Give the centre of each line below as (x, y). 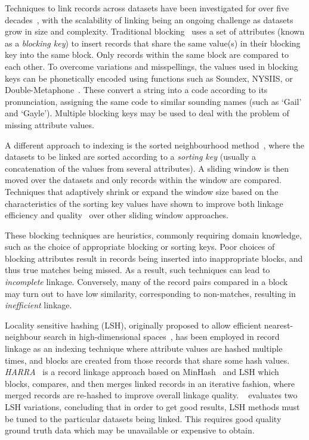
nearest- (279, 325)
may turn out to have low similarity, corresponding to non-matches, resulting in (150, 293)
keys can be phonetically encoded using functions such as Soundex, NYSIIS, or (149, 78)
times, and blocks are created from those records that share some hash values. (147, 360)
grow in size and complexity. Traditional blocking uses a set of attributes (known (155, 31)
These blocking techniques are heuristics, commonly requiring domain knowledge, (153, 235)
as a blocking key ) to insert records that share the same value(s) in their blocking (153, 43)
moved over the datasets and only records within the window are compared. (143, 180)
